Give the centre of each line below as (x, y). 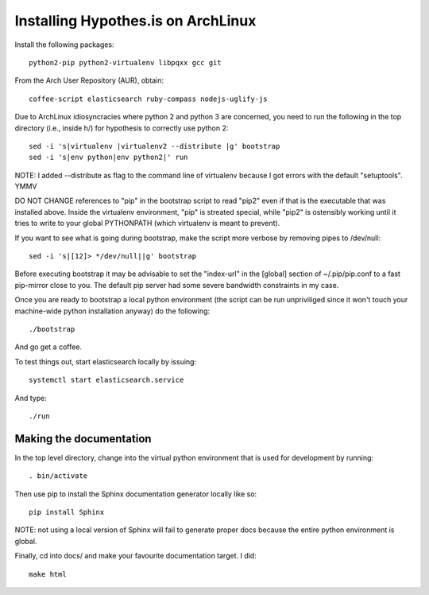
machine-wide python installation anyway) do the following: (112, 311)
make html (48, 574)
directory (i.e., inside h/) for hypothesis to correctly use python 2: (122, 128)
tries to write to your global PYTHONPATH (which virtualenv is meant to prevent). (147, 224)
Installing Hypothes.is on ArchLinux (135, 21)
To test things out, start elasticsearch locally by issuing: (106, 361)
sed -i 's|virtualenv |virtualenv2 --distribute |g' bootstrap (155, 146)
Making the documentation (83, 439)
